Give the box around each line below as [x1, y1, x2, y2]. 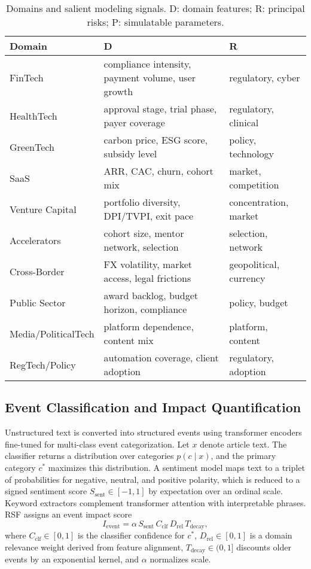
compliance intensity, [103, 57, 191, 71]
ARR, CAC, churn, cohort [103, 164, 214, 178]
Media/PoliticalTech [10, 326, 94, 340]
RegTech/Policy [10, 357, 76, 372]
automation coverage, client [103, 351, 219, 364]
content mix [103, 333, 154, 347]
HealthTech [10, 108, 57, 123]
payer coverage [103, 115, 165, 129]
